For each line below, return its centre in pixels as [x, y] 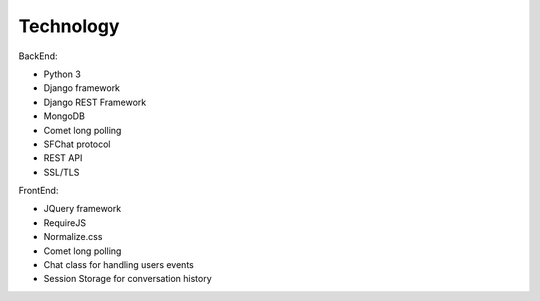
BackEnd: [38, 56]
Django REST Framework [95, 102]
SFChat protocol [77, 144]
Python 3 [62, 74]
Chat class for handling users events [118, 265]
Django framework [81, 88]
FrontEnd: [38, 191]
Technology [69, 26]
